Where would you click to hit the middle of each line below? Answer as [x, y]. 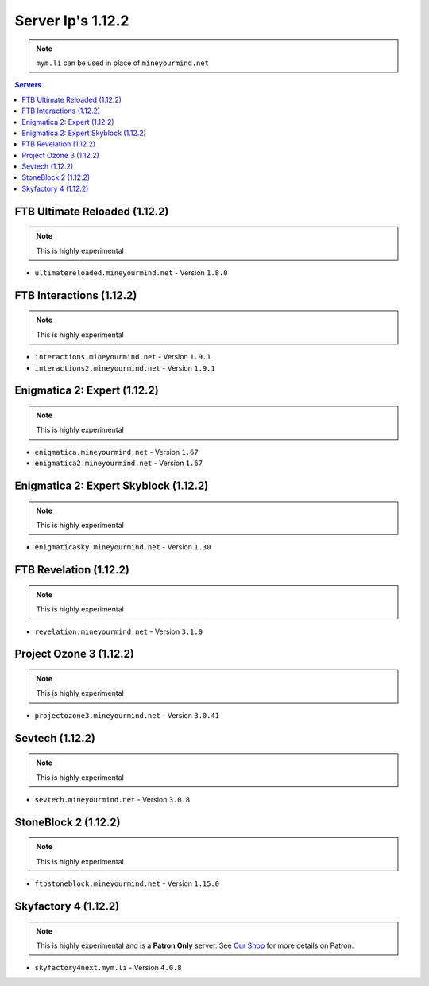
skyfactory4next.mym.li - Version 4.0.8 [108, 968]
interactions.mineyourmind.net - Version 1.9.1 [123, 357]
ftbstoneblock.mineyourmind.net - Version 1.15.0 [127, 883]
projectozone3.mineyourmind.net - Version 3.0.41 [127, 715]
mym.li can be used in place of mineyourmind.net [123, 63]
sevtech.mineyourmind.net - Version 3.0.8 [112, 799]
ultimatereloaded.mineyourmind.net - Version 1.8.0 [131, 273]
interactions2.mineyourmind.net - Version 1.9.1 [125, 368]
